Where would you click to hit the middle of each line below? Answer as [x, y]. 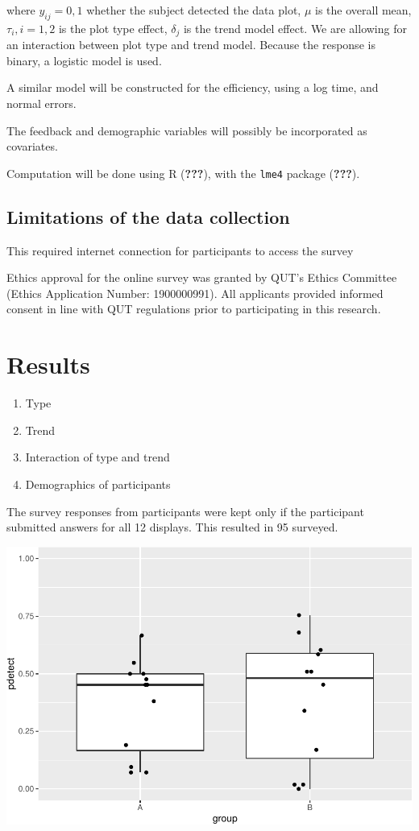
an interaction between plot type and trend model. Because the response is [191, 45]
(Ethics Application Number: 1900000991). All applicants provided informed [195, 293]
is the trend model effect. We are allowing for [295, 28]
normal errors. [41, 103]
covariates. [32, 146]
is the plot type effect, [113, 28]
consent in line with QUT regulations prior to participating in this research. [194, 309]
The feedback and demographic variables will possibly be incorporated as [187, 130]
